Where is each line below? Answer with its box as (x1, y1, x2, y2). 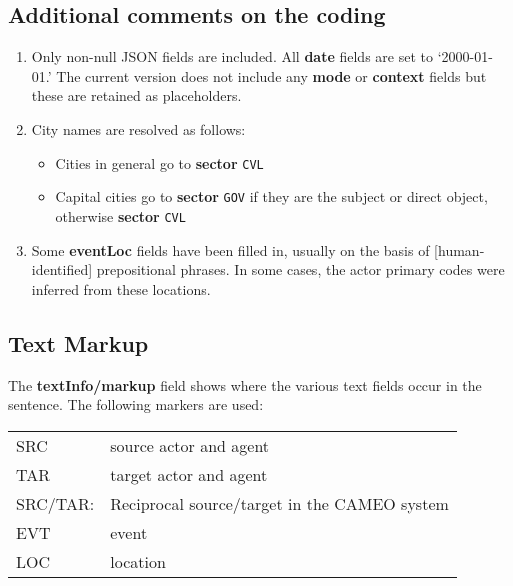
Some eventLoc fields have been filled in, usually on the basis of (31, 239, 430, 260)
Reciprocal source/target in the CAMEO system (110, 491, 449, 515)
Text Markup (8, 327, 149, 358)
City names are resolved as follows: (31, 118, 246, 139)
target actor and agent (110, 462, 268, 486)
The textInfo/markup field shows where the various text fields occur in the (8, 374, 482, 395)
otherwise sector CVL (55, 205, 186, 226)
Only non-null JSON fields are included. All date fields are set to (31, 46, 433, 67)
